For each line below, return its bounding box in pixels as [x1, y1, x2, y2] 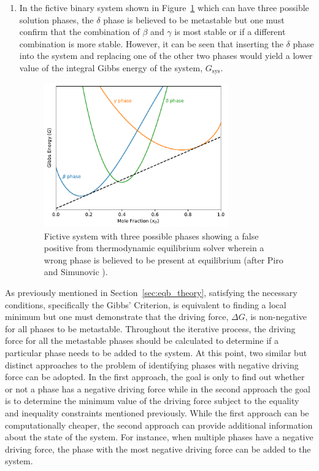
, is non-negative [245, 310, 307, 323]
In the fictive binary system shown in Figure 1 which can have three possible [19, 1, 309, 14]
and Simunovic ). [44, 265, 108, 278]
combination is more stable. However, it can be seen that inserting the [19, 37, 283, 50]
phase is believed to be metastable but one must [103, 13, 285, 26]
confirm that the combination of [19, 25, 140, 38]
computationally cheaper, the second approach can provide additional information [5, 418, 313, 431]
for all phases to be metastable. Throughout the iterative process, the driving [5, 322, 296, 335]
